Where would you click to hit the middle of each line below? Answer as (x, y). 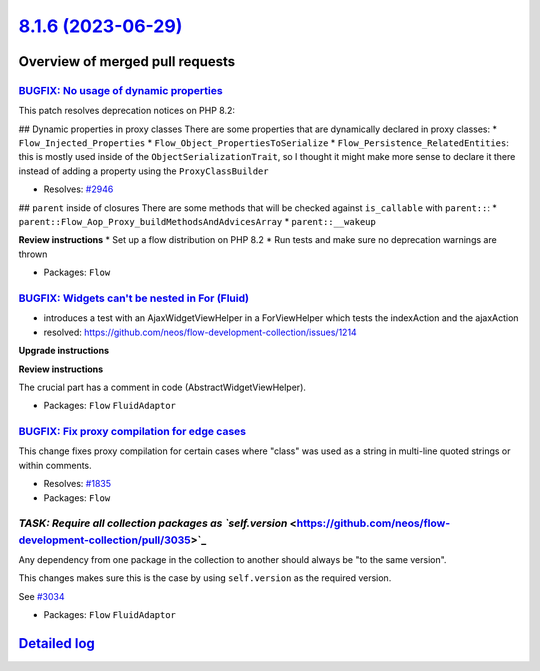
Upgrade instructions (64, 351)
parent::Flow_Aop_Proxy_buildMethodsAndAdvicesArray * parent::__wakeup (197, 222)
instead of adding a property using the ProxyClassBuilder (143, 171)
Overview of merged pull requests (127, 61)
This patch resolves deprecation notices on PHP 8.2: (126, 111)
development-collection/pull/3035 (104, 540)
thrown (33, 254)
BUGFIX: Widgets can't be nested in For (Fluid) (134, 298)
